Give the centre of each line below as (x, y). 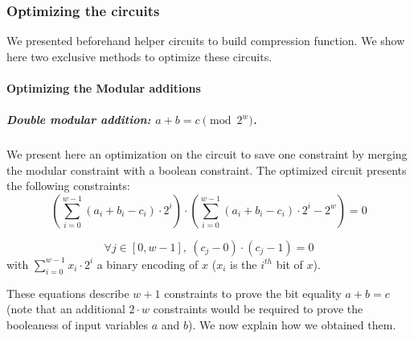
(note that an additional (66, 309)
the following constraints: (68, 186)
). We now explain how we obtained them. (292, 324)
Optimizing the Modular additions (104, 88)
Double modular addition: (79, 120)
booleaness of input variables (78, 324)
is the (244, 264)
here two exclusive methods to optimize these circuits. (139, 56)
